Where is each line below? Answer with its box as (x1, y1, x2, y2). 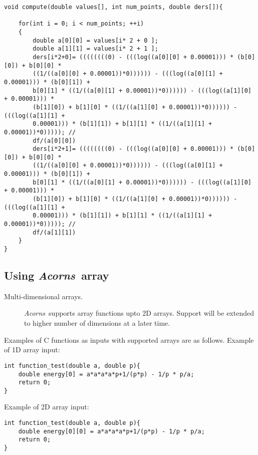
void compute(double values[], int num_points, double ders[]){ (4, 4, 223, 11)
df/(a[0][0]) (33, 137, 76, 144)
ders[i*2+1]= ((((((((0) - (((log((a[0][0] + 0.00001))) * (33, 145, 234, 153)
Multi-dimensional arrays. (4, 291, 83, 301)
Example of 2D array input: (4, 401, 89, 412)
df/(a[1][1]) (33, 229, 76, 236)
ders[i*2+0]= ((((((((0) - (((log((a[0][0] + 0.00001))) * (33, 53, 234, 61)
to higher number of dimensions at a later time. (24, 318, 170, 328)
